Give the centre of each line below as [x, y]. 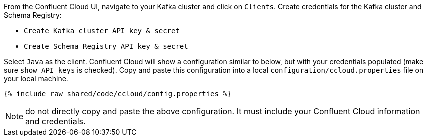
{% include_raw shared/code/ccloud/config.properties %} [118, 94]
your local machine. [36, 78]
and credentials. [56, 121]
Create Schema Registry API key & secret [106, 46]
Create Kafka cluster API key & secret [102, 31]
